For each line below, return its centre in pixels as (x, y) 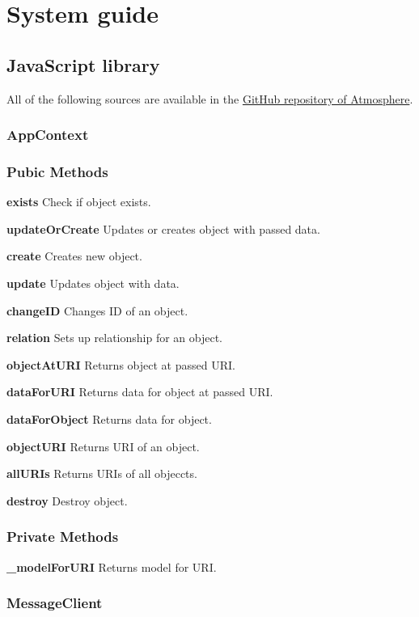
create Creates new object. (74, 256)
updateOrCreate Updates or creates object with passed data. (163, 228)
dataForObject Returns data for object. (109, 418)
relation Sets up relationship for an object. (115, 338)
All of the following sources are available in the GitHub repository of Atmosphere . (210, 98)
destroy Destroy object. (67, 500)
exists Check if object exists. (79, 202)
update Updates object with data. (93, 283)
